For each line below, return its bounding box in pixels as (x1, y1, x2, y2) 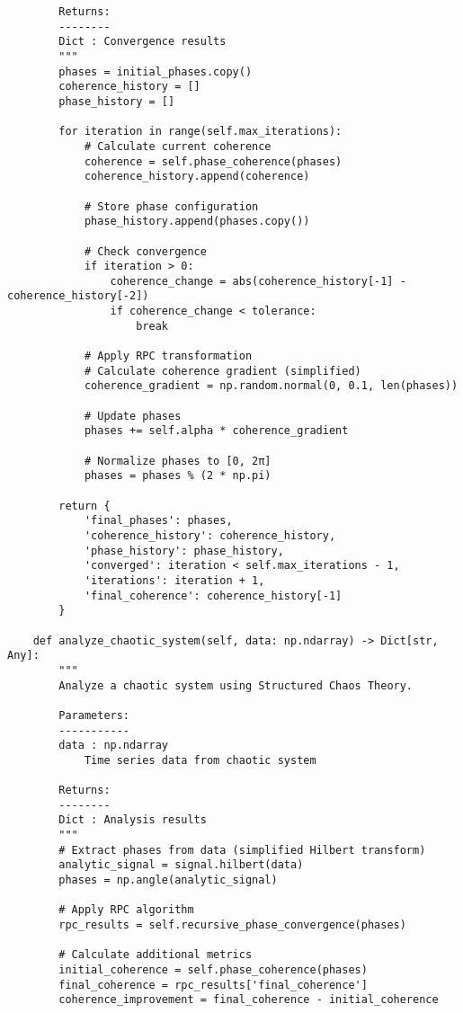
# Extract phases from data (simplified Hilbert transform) (58, 843, 426, 857)
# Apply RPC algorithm (58, 903, 194, 917)
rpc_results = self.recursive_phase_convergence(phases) (58, 919, 406, 932)
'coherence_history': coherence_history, (84, 529, 336, 542)
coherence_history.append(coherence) (84, 170, 310, 183)
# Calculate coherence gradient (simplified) (84, 364, 361, 378)
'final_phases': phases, (84, 514, 233, 528)
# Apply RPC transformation (84, 350, 253, 363)
